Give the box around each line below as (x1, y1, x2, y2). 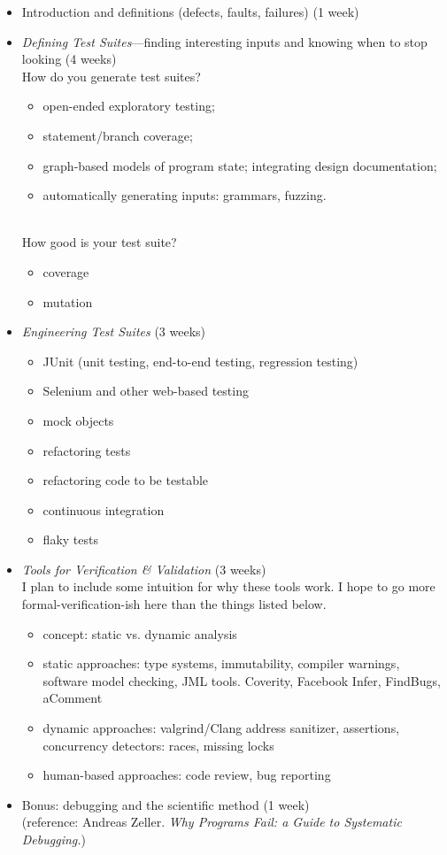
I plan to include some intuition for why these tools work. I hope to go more (21, 577, 435, 596)
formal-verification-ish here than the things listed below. (21, 595, 327, 613)
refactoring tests (42, 441, 131, 459)
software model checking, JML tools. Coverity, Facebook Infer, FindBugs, (42, 671, 441, 689)
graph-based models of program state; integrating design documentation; (42, 156, 437, 174)
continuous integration (42, 500, 165, 519)
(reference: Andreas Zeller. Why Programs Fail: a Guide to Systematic (21, 813, 402, 831)
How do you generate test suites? (21, 66, 201, 85)
